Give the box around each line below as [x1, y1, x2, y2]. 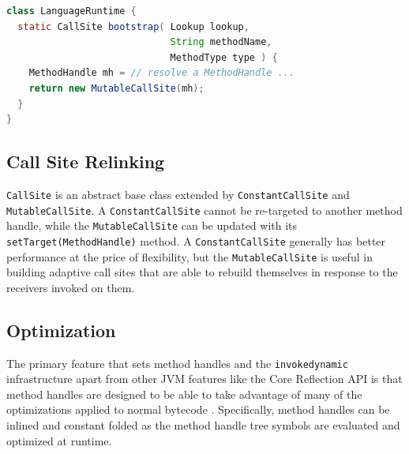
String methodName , [170, 36, 272, 48]
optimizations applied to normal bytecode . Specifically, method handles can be [6, 401, 390, 418]
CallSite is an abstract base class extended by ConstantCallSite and [6, 186, 350, 202]
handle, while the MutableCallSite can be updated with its [6, 217, 298, 234]
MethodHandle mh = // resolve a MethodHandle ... [28, 67, 295, 79]
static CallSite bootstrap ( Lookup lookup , [17, 21, 250, 32]
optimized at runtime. [6, 432, 112, 448]
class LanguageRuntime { [6, 6, 137, 17]
